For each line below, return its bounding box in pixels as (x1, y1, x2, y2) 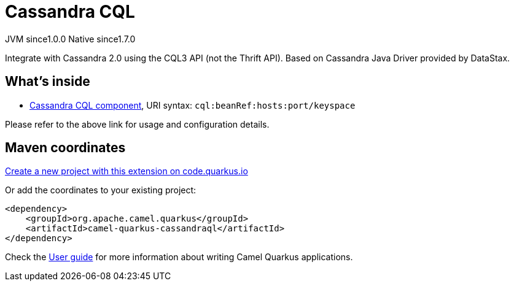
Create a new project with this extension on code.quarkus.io (5, 166, 248, 177)
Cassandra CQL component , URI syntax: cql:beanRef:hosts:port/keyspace (29, 99, 356, 110)
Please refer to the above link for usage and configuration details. (5, 118, 270, 129)
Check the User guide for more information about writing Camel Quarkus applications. (5, 252, 353, 263)
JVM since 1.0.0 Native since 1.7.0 (5, 33, 136, 44)
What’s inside (5, 74, 90, 90)
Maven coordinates (5, 140, 126, 156)
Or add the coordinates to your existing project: (5, 185, 197, 196)
